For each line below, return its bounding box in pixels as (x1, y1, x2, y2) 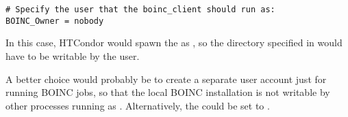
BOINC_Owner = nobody (5, 16, 104, 26)
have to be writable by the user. (5, 48, 140, 63)
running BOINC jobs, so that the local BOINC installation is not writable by (5, 85, 330, 99)
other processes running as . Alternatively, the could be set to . (5, 98, 270, 112)
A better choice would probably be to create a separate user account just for (5, 71, 327, 86)
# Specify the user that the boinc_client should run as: (5, 5, 275, 14)
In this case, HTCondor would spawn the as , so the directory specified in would (5, 35, 343, 50)
